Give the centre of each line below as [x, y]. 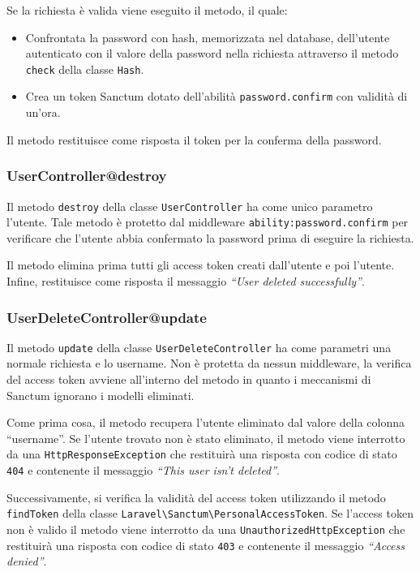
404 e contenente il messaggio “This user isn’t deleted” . [143, 470]
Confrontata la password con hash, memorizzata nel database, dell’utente [208, 37]
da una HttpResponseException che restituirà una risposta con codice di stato [202, 454]
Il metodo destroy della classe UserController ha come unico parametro [190, 206]
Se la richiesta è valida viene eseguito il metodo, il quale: [147, 10]
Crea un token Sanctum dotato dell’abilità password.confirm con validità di [216, 96]
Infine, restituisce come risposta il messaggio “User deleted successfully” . [186, 281]
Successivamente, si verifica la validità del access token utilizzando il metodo [196, 497]
